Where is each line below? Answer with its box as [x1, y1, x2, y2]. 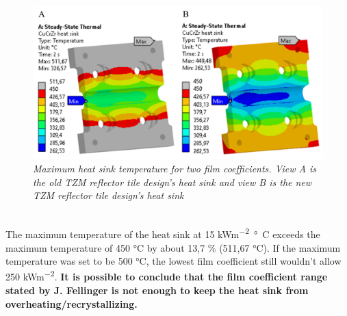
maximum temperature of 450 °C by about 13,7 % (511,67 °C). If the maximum [5, 240, 341, 254]
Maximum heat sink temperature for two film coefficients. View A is [33, 161, 316, 176]
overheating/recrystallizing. [5, 296, 138, 311]
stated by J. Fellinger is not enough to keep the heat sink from [5, 283, 309, 298]
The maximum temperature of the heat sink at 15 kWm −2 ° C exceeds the [5, 225, 320, 241]
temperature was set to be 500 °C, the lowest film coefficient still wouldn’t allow [5, 254, 342, 268]
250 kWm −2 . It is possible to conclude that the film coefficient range [5, 267, 328, 284]
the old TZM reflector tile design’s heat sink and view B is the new [33, 174, 312, 189]
